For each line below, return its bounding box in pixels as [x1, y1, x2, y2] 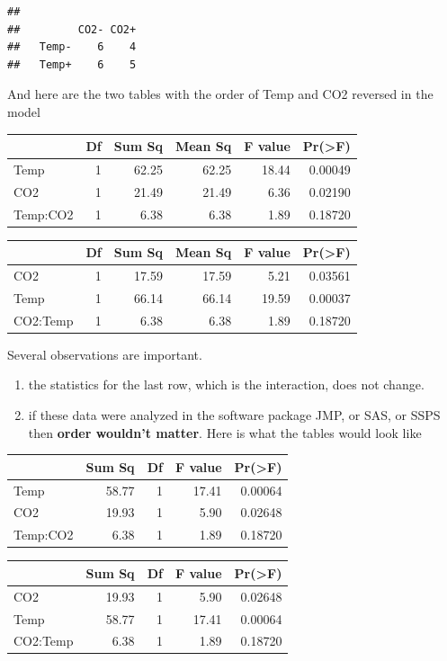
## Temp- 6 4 [7, 40, 137, 54]
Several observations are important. [7, 344, 202, 363]
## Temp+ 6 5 [7, 58, 137, 71]
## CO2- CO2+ [7, 22, 137, 36]
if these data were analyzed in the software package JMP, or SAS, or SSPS [28, 406, 441, 424]
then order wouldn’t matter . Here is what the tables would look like [28, 423, 422, 442]
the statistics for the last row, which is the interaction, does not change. [28, 375, 425, 394]
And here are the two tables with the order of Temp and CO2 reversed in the [7, 85, 434, 103]
